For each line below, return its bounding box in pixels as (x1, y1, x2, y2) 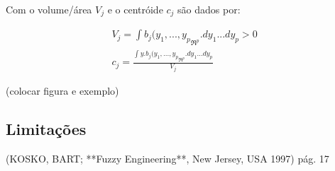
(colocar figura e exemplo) (6, 83, 119, 98)
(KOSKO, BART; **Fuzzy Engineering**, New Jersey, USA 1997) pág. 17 (6, 151, 329, 165)
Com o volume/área (6, 2, 92, 16)
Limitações (6, 117, 87, 139)
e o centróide (107, 2, 163, 16)
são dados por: (177, 2, 241, 16)
